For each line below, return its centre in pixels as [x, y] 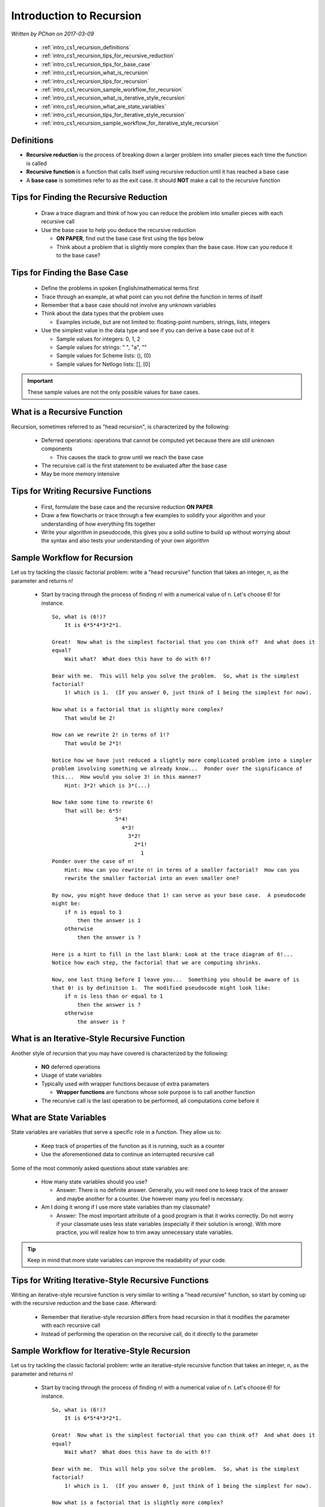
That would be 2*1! [93, 743]
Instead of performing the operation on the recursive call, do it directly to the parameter [150, 1334]
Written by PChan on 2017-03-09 [53, 34]
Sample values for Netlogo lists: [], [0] [103, 364]
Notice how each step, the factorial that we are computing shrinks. [157, 962]
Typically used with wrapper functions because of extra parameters [125, 1084]
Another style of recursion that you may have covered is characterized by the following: [120, 1053]
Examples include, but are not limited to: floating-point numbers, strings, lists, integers [163, 322]
